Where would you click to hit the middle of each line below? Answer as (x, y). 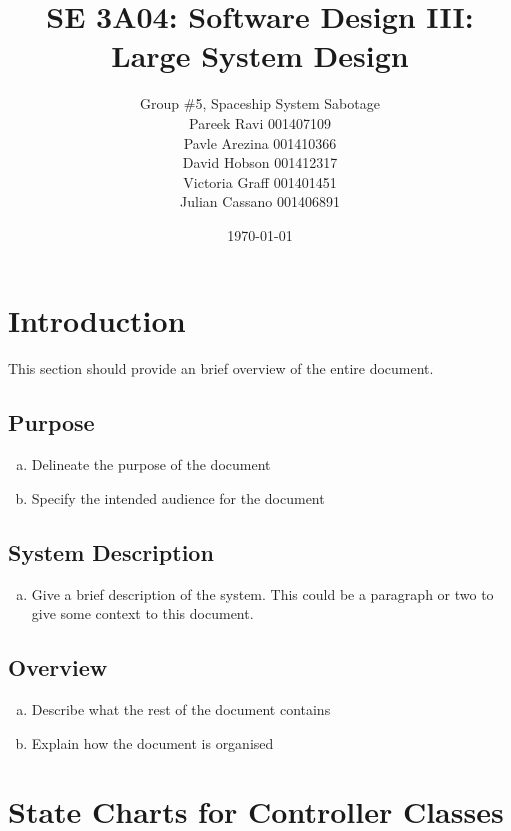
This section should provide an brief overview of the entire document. (221, 368)
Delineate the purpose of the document (151, 464)
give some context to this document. (142, 613)
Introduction (97, 320)
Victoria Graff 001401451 (260, 181)
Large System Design (260, 55)
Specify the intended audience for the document (178, 497)
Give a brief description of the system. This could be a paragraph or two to (262, 593)
